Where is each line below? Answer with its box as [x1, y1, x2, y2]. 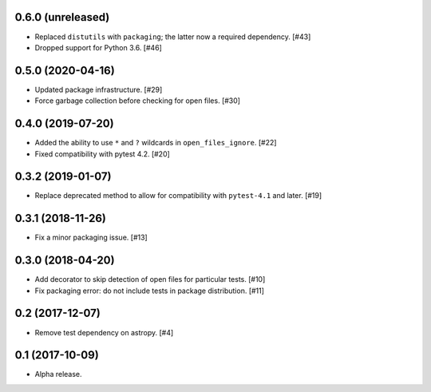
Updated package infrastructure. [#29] [34, 85, 163, 94]
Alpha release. [34, 370, 83, 379]
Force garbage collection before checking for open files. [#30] [34, 96, 241, 105]
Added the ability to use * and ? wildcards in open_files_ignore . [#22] [34, 138, 277, 148]
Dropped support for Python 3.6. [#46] [34, 42, 163, 52]
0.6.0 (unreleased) [14, 10, 110, 24]
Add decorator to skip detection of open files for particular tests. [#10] [34, 275, 266, 284]
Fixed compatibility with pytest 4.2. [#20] [34, 148, 171, 159]
